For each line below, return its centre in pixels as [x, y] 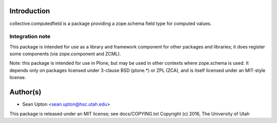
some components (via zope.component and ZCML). [65, 54]
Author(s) [25, 92]
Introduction [30, 11]
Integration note [30, 37]
